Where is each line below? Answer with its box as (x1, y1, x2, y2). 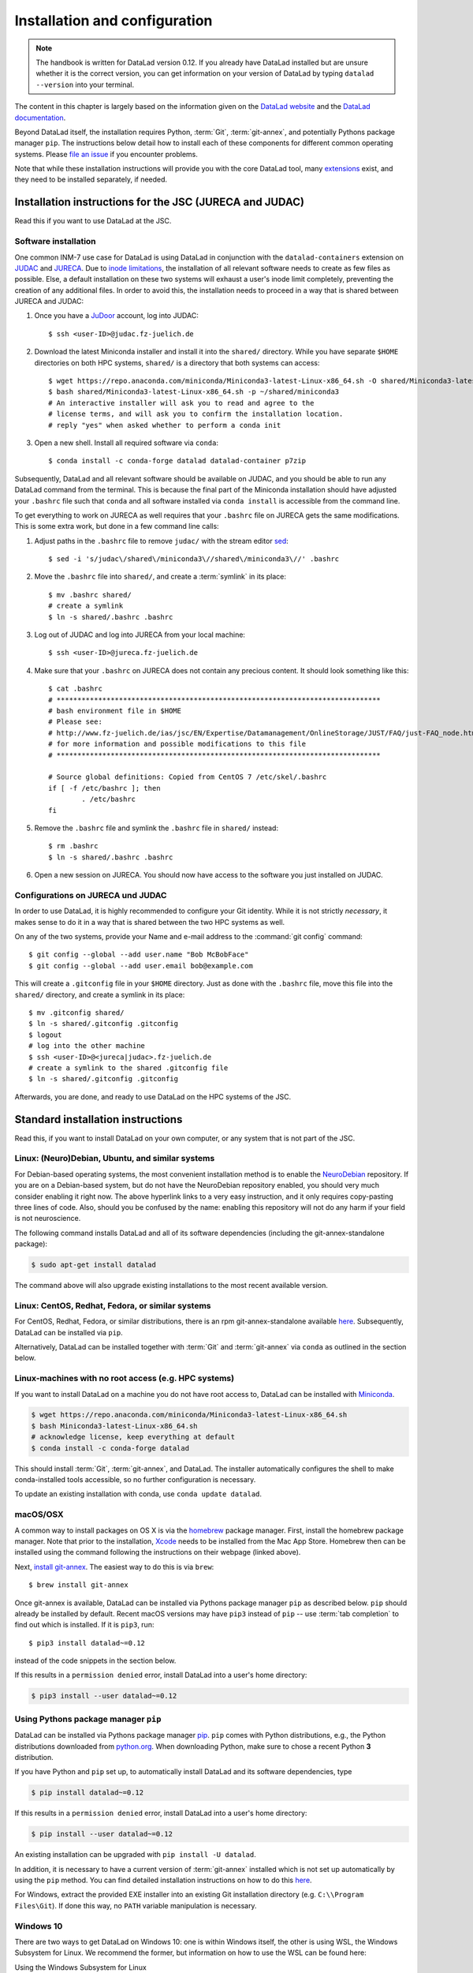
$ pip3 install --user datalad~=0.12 (31, 1691, 177, 1701)
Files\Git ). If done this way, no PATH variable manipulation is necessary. (14, 1900, 257, 1910)
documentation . (14, 113, 66, 122)
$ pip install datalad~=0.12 (31, 1788, 144, 1797)
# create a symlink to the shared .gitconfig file (28, 1063, 229, 1073)
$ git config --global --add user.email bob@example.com (28, 961, 254, 970)
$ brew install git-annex (28, 1581, 129, 1589)
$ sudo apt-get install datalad (31, 1260, 157, 1270)
